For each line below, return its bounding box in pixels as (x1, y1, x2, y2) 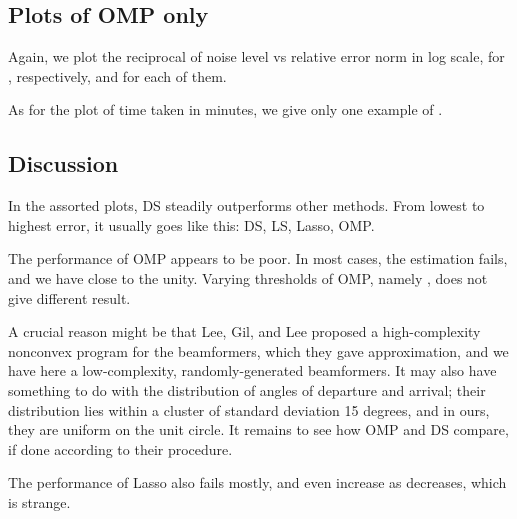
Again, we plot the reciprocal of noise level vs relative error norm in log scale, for (8, 46, 505, 67)
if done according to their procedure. (8, 438, 233, 459)
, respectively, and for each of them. (8, 65, 227, 86)
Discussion (8, 148, 119, 179)
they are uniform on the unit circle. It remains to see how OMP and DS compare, (8, 419, 509, 440)
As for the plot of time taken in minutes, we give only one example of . (8, 99, 443, 120)
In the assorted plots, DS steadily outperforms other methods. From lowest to (8, 195, 485, 216)
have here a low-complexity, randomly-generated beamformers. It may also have (8, 360, 497, 381)
